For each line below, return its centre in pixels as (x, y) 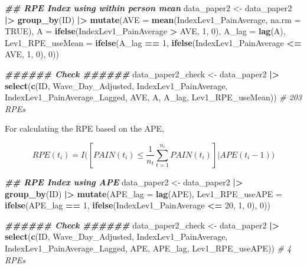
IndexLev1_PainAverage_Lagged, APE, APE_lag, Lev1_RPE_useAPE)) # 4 (148, 248)
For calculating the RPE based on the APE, (85, 128)
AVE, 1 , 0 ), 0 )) (32, 54)
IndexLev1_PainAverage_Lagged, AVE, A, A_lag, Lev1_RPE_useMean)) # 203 (153, 97)
